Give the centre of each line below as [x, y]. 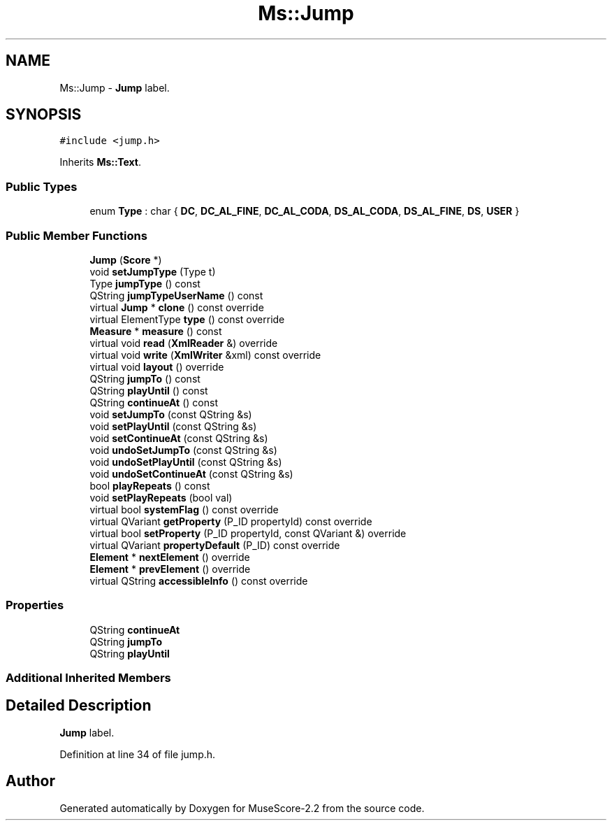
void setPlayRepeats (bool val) [161, 497]
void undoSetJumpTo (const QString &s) [183, 450]
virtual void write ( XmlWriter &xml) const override [205, 355]
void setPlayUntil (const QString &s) [173, 426]
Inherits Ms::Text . [101, 162]
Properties [35, 605]
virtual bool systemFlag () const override [184, 509]
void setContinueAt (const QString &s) [179, 438]
